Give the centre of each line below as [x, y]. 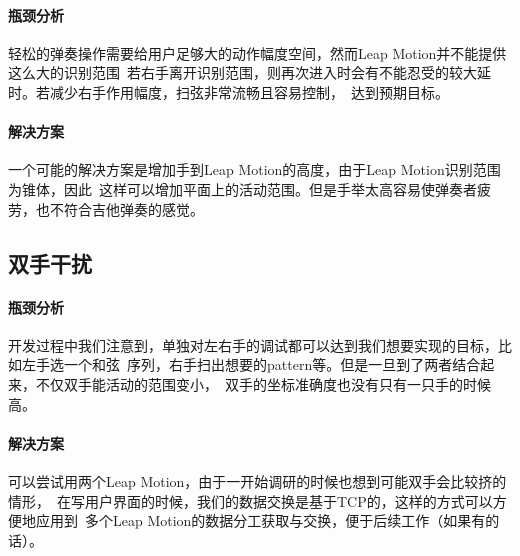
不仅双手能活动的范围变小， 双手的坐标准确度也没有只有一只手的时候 [263, 383]
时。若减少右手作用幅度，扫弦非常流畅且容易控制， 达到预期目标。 [228, 91]
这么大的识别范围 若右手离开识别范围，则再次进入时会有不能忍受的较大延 [249, 72]
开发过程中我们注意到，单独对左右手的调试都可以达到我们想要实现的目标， [253, 344]
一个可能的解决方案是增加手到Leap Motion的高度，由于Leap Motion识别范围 [254, 169]
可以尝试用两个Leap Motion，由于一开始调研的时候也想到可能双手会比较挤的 [257, 480]
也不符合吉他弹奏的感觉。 [119, 208]
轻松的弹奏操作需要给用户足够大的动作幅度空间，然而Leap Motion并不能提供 [257, 52]
